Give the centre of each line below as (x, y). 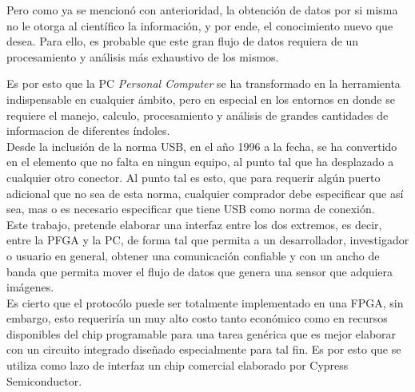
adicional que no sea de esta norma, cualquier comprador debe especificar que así (205, 193)
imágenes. (30, 287)
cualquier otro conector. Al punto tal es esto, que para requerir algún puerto (194, 177)
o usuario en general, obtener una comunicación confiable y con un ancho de (193, 255)
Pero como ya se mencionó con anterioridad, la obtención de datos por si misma (202, 10)
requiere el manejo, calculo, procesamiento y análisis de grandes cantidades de (198, 115)
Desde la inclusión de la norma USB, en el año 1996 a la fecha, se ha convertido (202, 146)
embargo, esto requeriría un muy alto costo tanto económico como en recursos (197, 318)
